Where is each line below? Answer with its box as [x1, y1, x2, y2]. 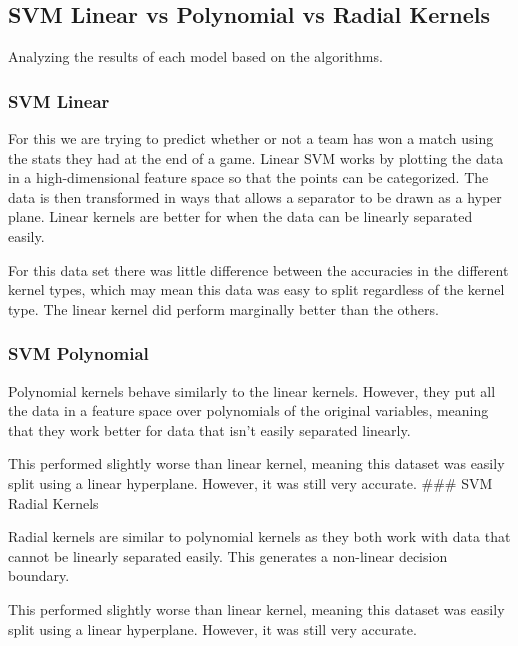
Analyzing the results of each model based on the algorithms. [8, 46, 383, 67]
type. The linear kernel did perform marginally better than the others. [8, 298, 439, 319]
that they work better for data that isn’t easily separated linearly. [8, 419, 411, 440]
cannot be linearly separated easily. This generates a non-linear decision [8, 545, 448, 566]
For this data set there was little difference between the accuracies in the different [8, 259, 509, 280]
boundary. [8, 565, 70, 586]
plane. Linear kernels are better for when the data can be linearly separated [8, 206, 473, 227]
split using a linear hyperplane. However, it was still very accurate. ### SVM [8, 472, 493, 493]
